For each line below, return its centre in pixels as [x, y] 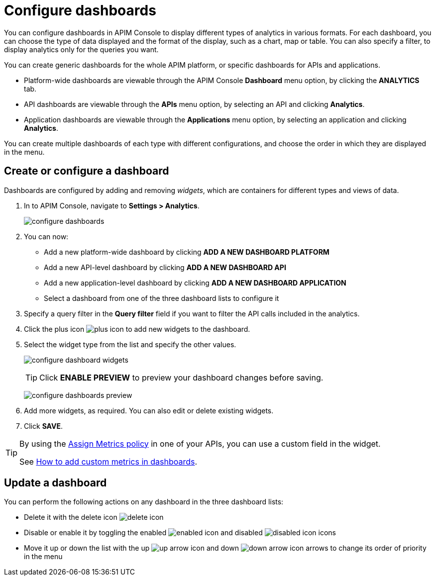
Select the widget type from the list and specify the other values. [130, 344]
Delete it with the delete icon [71, 517]
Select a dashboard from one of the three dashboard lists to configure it [162, 298]
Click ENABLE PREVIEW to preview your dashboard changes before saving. [181, 377]
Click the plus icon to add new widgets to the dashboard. [137, 329]
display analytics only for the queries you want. [81, 49]
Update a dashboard [55, 483]
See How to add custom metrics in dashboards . [109, 461]
